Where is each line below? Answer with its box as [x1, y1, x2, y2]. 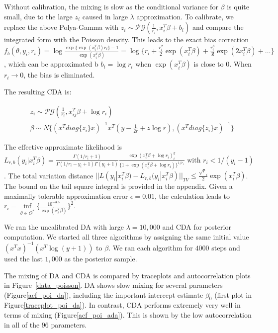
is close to [193, 59, 224, 69]
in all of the [4, 319, 40, 330]
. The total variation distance [4, 170, 93, 180]
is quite [227, 1, 249, 11]
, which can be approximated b [4, 59, 98, 69]
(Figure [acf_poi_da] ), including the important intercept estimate [4, 289, 203, 300]
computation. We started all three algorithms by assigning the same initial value [4, 231, 249, 242]
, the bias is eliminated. [23, 70, 95, 80]
